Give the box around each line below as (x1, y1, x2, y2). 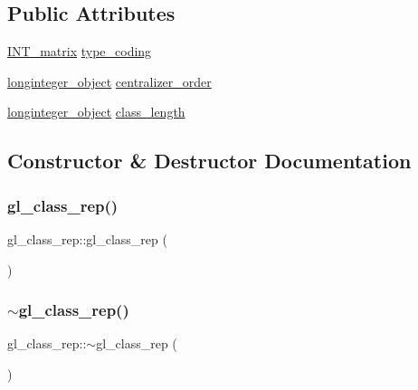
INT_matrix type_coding (7, 42, 152, 61)
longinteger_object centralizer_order (7, 71, 212, 90)
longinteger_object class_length (7, 102, 185, 121)
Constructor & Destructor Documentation (7, 147, 412, 175)
